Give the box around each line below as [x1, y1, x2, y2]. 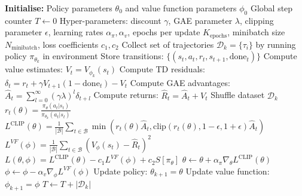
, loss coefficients [38, 38, 99, 50]
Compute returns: [93, 88, 158, 101]
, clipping [239, 14, 274, 26]
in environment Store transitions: [42, 50, 164, 62]
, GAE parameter [168, 14, 233, 26]
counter [5, 14, 32, 26]
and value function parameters [125, 2, 237, 14]
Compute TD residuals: [119, 63, 205, 75]
